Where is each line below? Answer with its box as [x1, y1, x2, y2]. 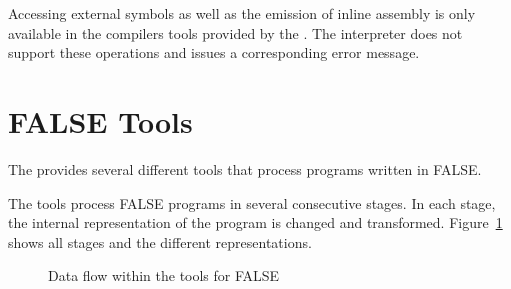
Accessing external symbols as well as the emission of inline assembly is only [8, 3, 476, 23]
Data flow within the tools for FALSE [48, 265, 280, 286]
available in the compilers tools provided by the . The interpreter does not [8, 22, 463, 43]
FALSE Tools [8, 100, 193, 141]
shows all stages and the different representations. [8, 231, 312, 252]
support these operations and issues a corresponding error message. [8, 42, 420, 63]
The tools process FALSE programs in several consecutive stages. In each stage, [8, 192, 496, 213]
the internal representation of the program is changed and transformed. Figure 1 [8, 212, 503, 233]
